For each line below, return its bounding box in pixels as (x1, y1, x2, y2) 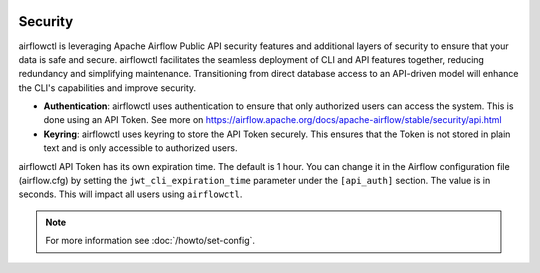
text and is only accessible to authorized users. (43, 142, 238, 154)
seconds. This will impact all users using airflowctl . (18, 188, 243, 200)
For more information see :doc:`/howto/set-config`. (45, 235, 255, 247)
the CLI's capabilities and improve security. (18, 81, 197, 94)
